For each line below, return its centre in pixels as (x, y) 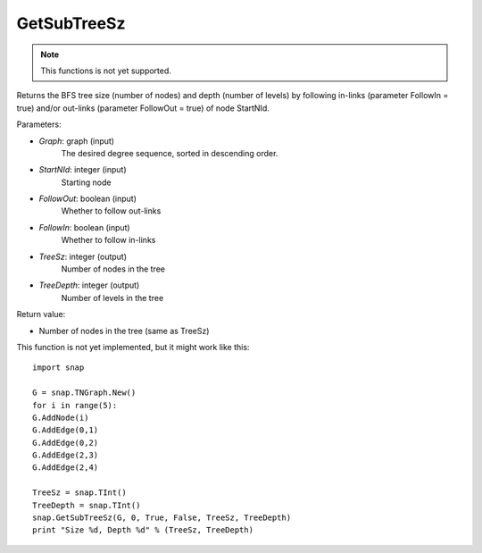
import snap (58, 368)
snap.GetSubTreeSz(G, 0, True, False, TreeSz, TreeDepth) (162, 518)
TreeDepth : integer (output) (89, 285)
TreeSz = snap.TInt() (79, 493)
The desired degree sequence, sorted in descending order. (170, 153)
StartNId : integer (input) (83, 170)
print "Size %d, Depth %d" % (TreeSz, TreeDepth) (143, 530)
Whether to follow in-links (108, 240)
